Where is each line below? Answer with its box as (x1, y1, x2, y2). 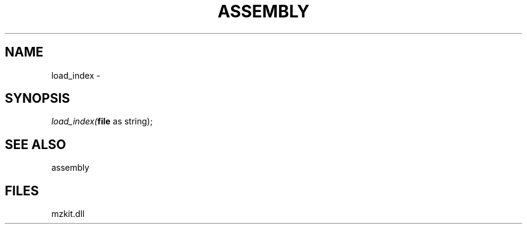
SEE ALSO (5, 136, 66, 152)
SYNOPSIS (5, 91, 70, 106)
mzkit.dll (51, 209, 85, 219)
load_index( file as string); (51, 116, 153, 127)
